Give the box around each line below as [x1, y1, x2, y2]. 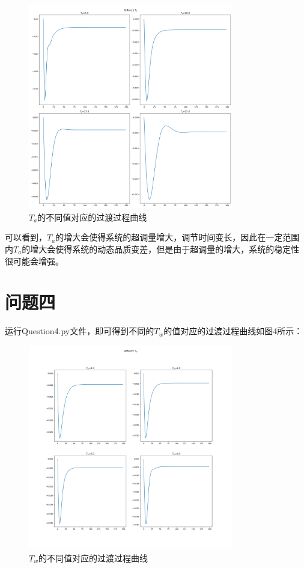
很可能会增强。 [5, 254, 64, 267]
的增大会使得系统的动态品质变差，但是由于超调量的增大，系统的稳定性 [22, 242, 300, 255]
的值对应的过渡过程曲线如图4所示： [163, 325, 303, 337]
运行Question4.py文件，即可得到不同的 [5, 325, 154, 337]
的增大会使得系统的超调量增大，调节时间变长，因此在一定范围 [55, 231, 300, 243]
